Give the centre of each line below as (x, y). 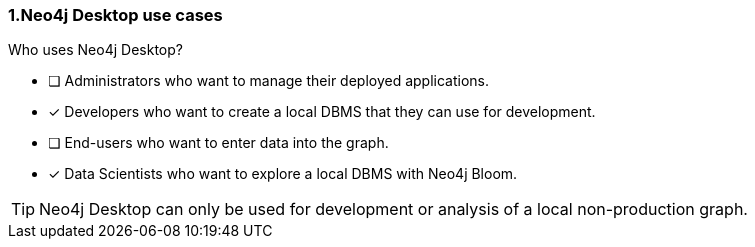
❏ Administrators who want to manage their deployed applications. (269, 81)
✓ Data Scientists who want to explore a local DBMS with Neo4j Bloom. (283, 174)
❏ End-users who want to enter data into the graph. (218, 143)
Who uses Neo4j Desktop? (95, 50)
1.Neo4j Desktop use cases (115, 15)
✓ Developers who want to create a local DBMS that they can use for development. (322, 112)
